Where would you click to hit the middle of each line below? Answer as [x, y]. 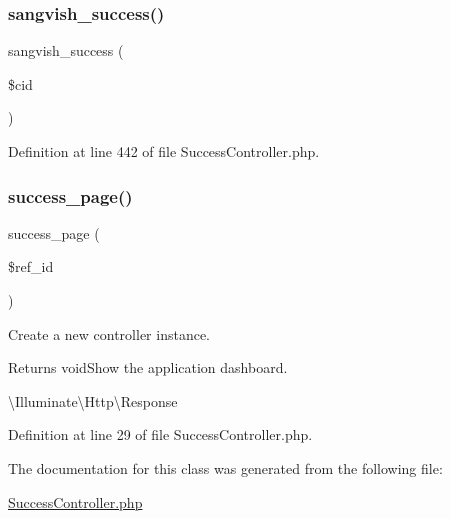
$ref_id [31, 266]
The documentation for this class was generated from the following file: [225, 467]
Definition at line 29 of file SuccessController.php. [160, 434]
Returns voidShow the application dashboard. [148, 367]
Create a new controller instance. [109, 333]
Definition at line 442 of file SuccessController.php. [164, 151]
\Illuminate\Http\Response [93, 400]
